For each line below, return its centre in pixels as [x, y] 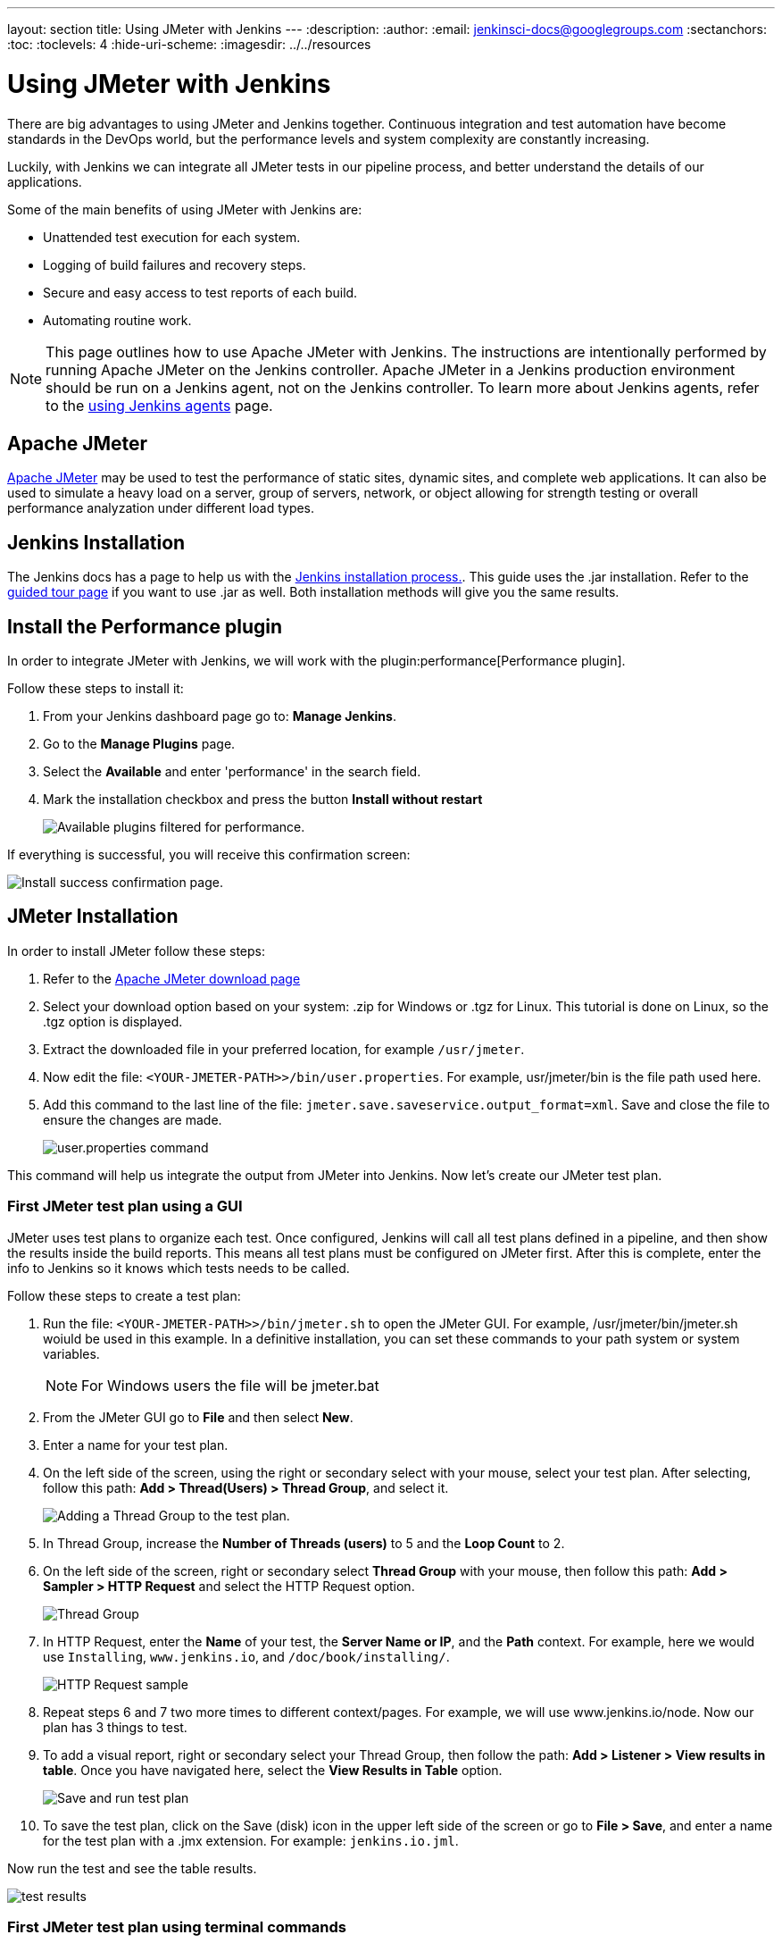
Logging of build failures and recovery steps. [175, 264]
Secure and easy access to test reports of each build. [200, 292]
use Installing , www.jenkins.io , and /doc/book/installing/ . [246, 1656]
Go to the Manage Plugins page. [139, 744]
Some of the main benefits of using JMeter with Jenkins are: [185, 209]
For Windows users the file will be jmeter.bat [230, 1385]
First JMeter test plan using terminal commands [177, 1927]
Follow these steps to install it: [96, 689]
